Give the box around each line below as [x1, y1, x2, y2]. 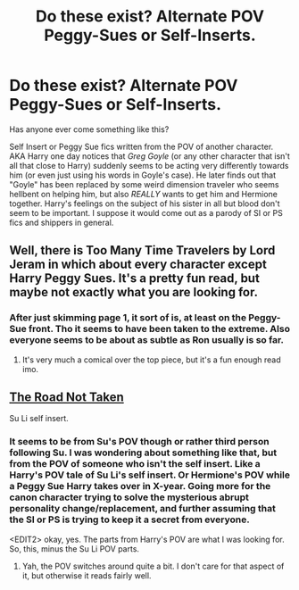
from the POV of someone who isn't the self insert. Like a [9, 458, 261, 470]
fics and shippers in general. [9, 217, 114, 228]
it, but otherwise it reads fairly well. [21, 569, 152, 581]
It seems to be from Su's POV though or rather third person [9, 436, 270, 448]
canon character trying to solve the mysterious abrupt [9, 491, 250, 503]
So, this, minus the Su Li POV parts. [9, 543, 140, 554]
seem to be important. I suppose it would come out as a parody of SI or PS [9, 207, 283, 218]
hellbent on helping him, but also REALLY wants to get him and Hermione [9, 188, 278, 199]
